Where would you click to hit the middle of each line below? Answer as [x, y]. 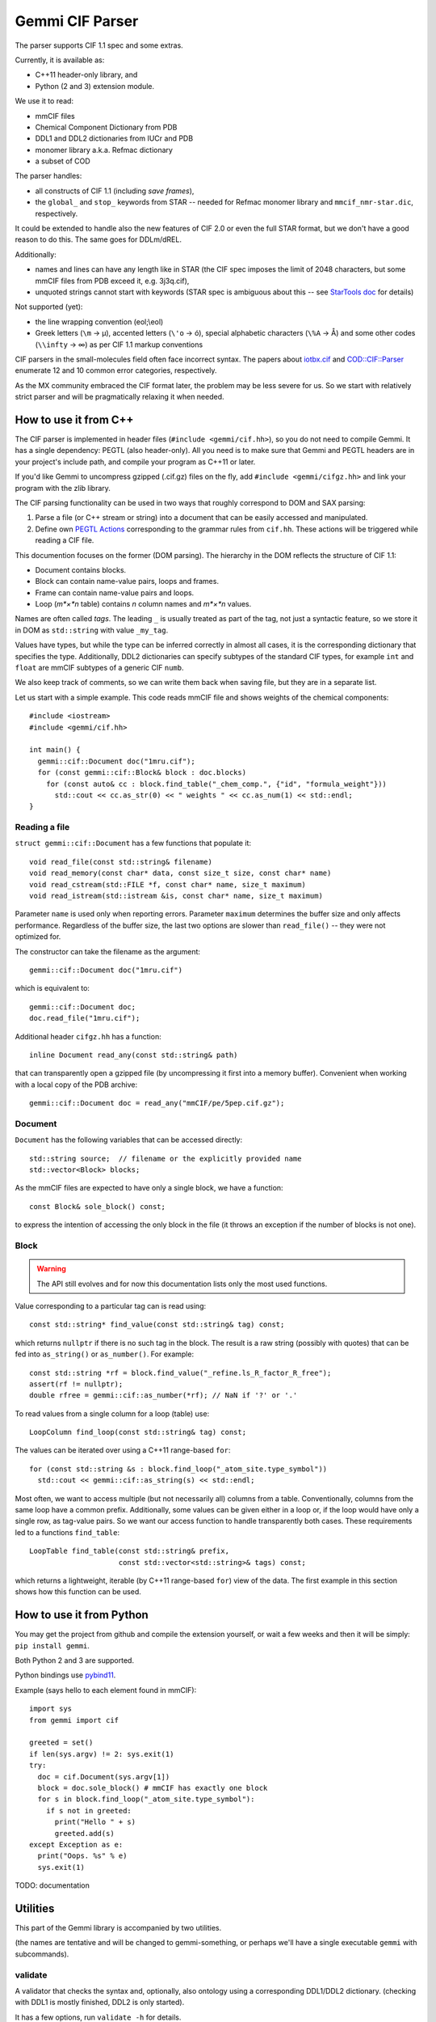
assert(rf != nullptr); [76, 1384]
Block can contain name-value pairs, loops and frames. [127, 582]
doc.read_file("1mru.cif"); [85, 1018]
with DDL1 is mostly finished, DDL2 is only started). [100, 2003]
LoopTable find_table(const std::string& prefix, [130, 1551]
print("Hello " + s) [95, 1822]
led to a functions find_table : [67, 1532]
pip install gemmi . [52, 1645]
